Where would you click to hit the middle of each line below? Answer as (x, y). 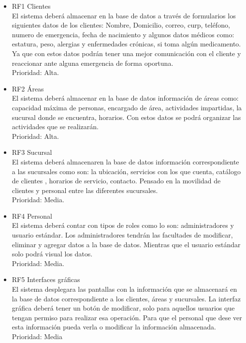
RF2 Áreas (28, 88)
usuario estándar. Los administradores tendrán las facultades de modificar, (122, 235)
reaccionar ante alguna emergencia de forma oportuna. (93, 63)
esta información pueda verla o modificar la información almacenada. (114, 327)
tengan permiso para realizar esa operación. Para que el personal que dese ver (127, 317)
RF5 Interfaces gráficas (46, 279)
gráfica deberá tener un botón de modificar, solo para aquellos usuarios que (123, 308)
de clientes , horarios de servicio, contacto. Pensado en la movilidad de (116, 181)
